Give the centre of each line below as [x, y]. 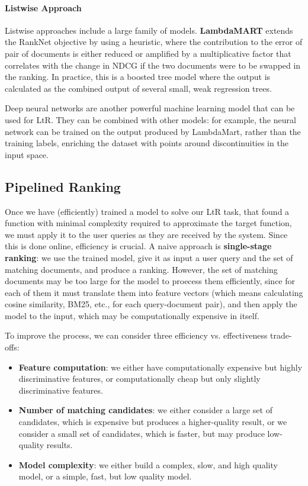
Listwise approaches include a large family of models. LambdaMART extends [149, 30]
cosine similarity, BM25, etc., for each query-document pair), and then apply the [151, 304]
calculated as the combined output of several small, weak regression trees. [138, 88]
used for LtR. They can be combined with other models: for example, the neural [150, 119]
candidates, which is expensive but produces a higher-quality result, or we [153, 422]
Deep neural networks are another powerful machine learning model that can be [150, 108]
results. [60, 445]
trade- [281, 335]
